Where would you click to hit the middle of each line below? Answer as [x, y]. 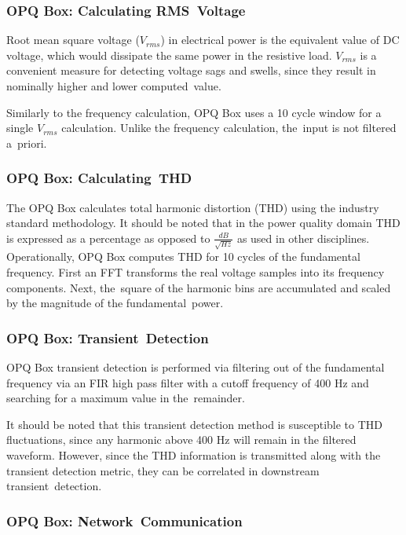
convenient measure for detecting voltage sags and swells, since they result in [191, 70]
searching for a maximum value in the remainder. [126, 398]
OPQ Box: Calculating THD [99, 178]
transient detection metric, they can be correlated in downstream [163, 470]
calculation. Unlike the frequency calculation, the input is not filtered [229, 128]
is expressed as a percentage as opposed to [108, 238]
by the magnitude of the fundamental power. [115, 303]
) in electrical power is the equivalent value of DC [280, 40]
